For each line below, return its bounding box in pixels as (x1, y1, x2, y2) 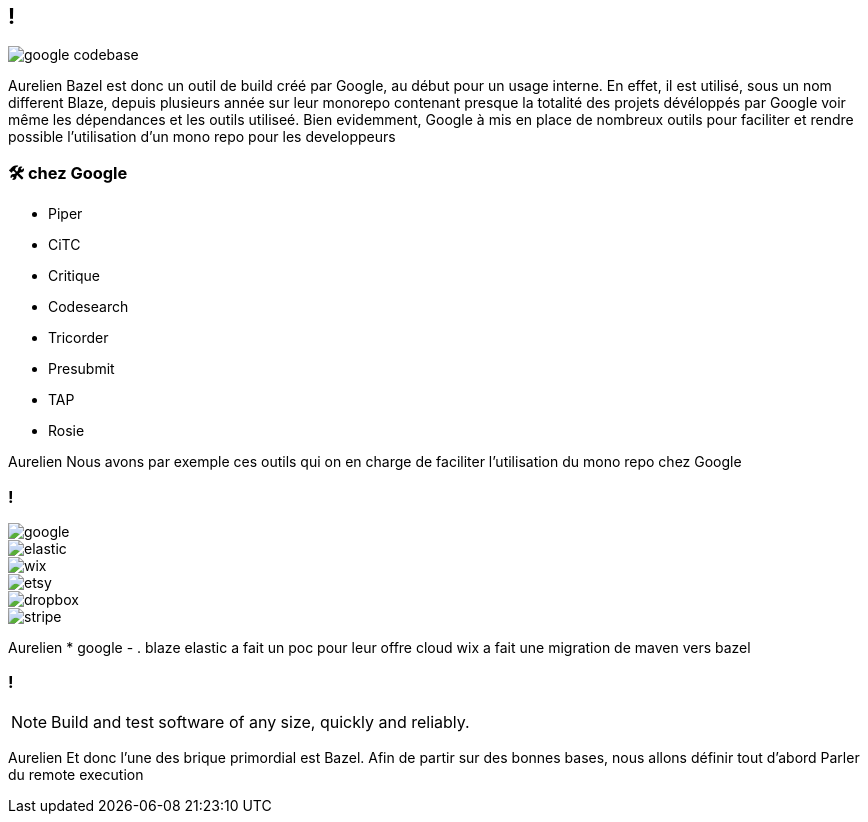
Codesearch (48, 298, 129, 316)
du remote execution (8, 765, 144, 783)
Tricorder (48, 329, 109, 347)
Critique (48, 267, 101, 285)
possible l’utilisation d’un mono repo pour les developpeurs (8, 128, 396, 146)
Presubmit (48, 360, 115, 378)
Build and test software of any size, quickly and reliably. (51, 711, 470, 732)
